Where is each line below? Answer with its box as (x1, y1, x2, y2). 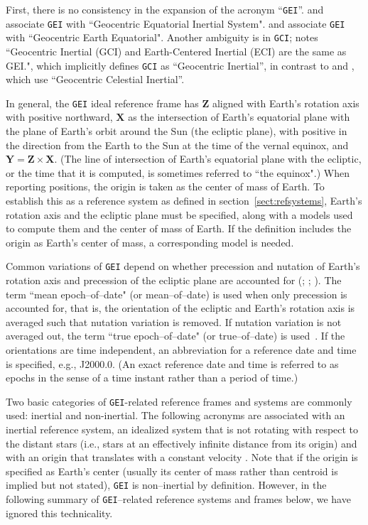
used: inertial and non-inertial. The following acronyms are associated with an (6, 408, 345, 423)
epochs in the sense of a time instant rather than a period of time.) (6, 370, 298, 385)
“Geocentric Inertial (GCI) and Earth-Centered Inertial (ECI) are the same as (6, 43, 347, 58)
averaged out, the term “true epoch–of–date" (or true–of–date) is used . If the (6, 328, 345, 343)
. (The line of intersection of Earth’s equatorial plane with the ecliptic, (54, 151, 362, 166)
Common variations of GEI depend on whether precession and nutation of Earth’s (6, 259, 360, 274)
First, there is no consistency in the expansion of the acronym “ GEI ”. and (6, 2, 324, 16)
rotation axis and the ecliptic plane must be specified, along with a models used (6, 207, 353, 222)
